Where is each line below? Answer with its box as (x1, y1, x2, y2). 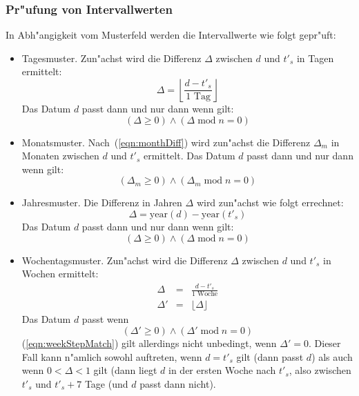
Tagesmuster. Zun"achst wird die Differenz (21, 50, 202, 65)
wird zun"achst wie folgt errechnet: (196, 195, 344, 210)
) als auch (311, 349, 353, 364)
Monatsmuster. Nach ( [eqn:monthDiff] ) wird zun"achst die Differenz (21, 135, 311, 149)
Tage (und (84, 376, 128, 390)
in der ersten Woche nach (168, 363, 276, 377)
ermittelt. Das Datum (143, 148, 235, 163)
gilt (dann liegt (93, 363, 157, 377)
